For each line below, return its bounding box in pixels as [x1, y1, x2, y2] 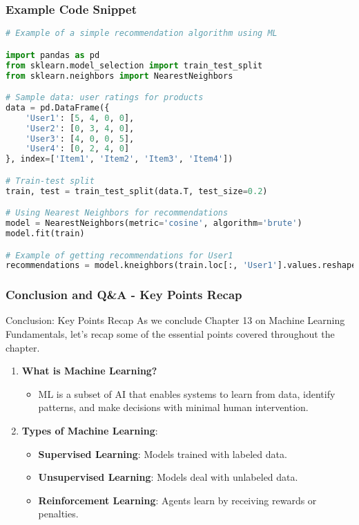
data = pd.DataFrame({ [6, 102, 110, 113]
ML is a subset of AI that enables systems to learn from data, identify [38, 386, 336, 401]
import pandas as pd [6, 50, 100, 60]
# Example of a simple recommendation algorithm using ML [6, 28, 278, 39]
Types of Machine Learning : [21, 423, 158, 438]
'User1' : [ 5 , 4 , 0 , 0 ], [25, 113, 135, 123]
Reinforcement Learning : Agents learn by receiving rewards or [38, 493, 317, 507]
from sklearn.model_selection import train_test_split [6, 60, 263, 70]
